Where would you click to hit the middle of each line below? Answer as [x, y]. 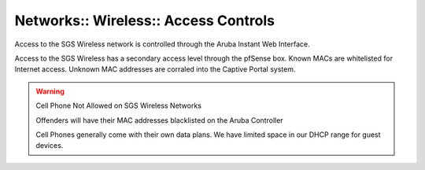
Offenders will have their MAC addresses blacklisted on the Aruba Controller [159, 120]
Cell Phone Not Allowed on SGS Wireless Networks [119, 105]
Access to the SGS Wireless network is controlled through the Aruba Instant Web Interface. [162, 44]
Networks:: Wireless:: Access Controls [145, 20]
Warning [50, 91]
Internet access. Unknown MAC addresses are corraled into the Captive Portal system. [155, 69]
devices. [50, 146]
